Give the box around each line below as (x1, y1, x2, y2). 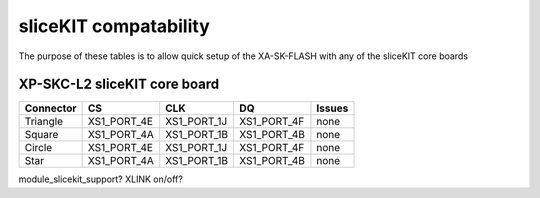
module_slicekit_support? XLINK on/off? (18, 173, 184, 185)
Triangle (24, 115, 64, 129)
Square (24, 128, 59, 142)
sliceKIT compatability (18, 15, 210, 37)
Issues (316, 101, 349, 115)
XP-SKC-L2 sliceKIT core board (18, 76, 220, 93)
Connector (24, 101, 77, 115)
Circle (24, 141, 53, 155)
